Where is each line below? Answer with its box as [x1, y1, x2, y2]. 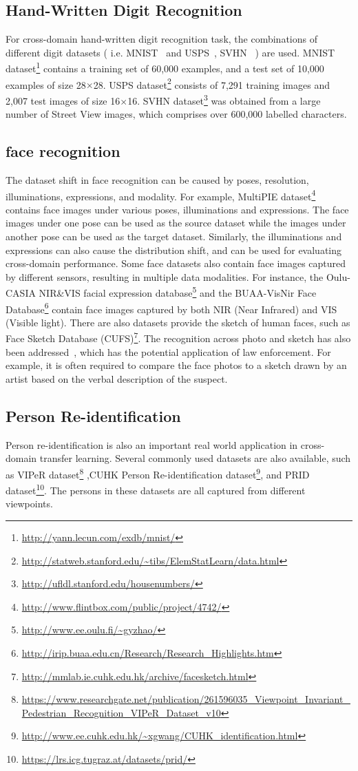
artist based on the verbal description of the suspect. [6, 371, 228, 385]
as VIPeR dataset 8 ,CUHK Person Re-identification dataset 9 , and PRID [6, 465, 310, 481]
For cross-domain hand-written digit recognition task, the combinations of [6, 32, 317, 46]
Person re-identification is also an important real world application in [6, 437, 298, 452]
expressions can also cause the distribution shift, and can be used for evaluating [6, 242, 342, 257]
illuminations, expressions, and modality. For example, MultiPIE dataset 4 [6, 187, 316, 203]
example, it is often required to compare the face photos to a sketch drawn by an [6, 358, 347, 372]
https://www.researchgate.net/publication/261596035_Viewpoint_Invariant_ [21, 692, 350, 706]
